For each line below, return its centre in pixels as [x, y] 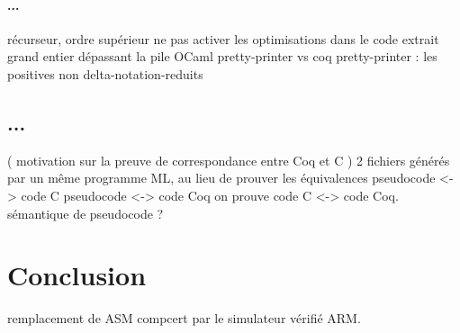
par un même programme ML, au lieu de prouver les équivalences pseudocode [221, 178]
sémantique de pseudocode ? [86, 213]
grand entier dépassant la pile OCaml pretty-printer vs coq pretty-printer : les [222, 56]
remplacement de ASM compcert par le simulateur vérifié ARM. [184, 318]
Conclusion [77, 275]
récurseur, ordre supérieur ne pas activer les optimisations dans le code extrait [223, 38]
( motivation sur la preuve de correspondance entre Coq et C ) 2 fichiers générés [229, 160]
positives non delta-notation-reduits [105, 73]
